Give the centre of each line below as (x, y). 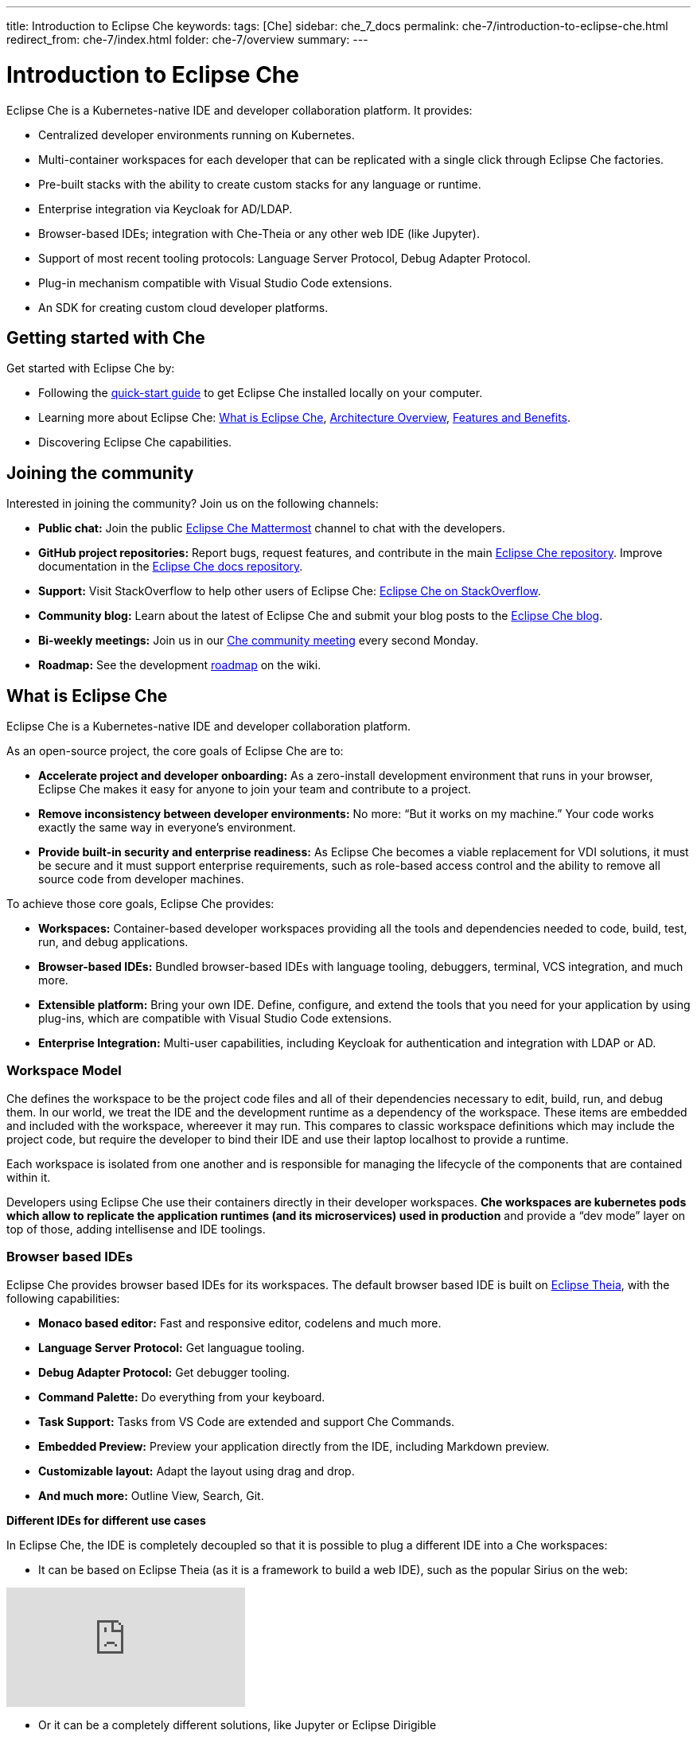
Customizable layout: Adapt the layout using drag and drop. (197, 1471)
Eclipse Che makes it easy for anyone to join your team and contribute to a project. (255, 789)
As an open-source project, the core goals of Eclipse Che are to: (175, 751)
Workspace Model (64, 1071)
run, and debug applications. (113, 942)
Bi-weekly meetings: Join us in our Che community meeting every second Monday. (259, 641)
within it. (29, 1177)
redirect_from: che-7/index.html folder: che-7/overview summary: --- (187, 39)
